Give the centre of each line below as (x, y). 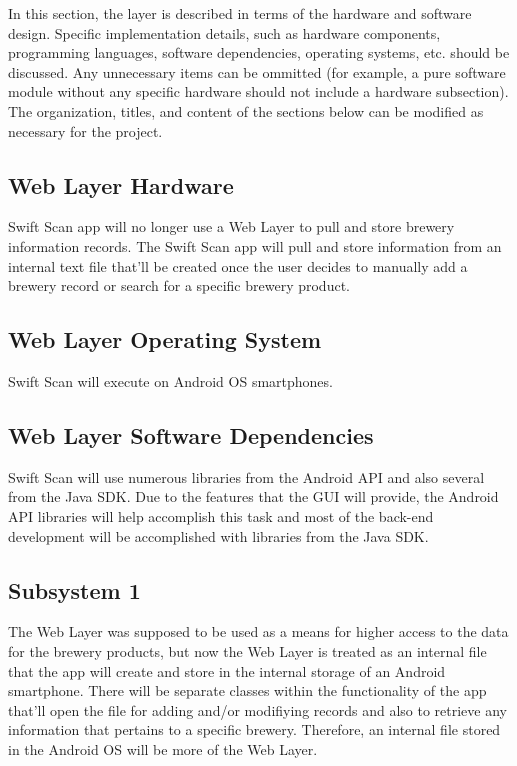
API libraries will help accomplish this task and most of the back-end (221, 515)
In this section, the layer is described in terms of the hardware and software (240, 13)
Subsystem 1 (74, 589)
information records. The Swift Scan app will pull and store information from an (255, 245)
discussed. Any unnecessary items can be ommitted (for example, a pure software (257, 71)
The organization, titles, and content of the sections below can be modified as (246, 110)
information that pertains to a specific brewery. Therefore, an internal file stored (254, 729)
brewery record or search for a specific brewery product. (179, 285)
